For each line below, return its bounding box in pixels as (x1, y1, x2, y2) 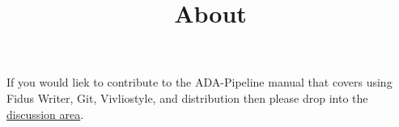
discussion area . (6, 105, 84, 122)
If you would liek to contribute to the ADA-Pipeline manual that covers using (6, 74, 393, 91)
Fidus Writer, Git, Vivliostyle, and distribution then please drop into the (6, 89, 368, 106)
